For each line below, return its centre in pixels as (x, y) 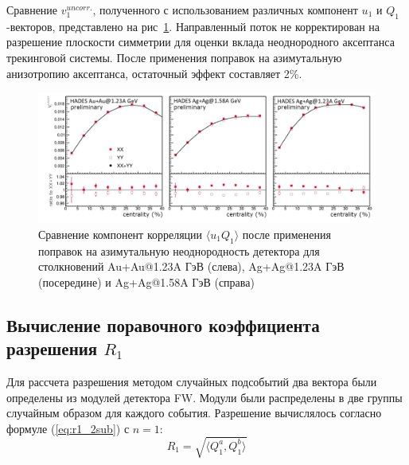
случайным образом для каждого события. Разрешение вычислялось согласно (194, 413)
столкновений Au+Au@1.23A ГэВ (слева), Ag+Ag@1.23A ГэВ (191, 266)
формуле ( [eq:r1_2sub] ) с (68, 428)
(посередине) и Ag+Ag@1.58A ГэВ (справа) (146, 281)
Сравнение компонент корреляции (121, 234)
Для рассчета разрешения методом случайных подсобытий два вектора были (192, 381)
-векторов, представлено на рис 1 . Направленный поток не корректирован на (193, 26)
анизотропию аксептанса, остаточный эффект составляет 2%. (154, 73)
